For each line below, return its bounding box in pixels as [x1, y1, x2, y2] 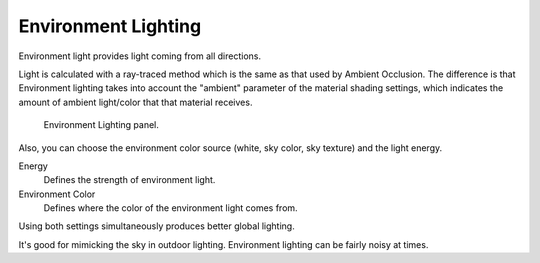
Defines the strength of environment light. [43, 174, 216, 186]
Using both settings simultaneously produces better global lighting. [18, 220, 295, 232]
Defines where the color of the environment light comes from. [43, 202, 299, 214]
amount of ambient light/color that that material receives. [18, 96, 253, 108]
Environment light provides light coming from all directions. [18, 50, 262, 62]
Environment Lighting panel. [43, 119, 160, 131]
